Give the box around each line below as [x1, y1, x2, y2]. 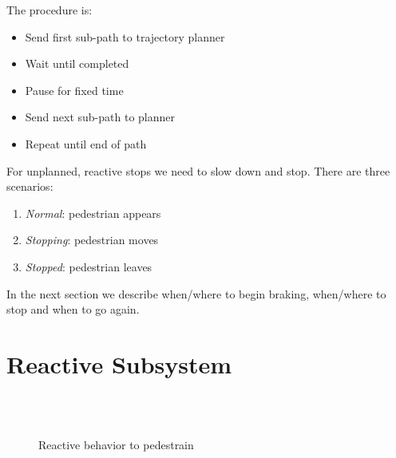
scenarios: [6, 178, 53, 195]
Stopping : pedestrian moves [25, 231, 159, 248]
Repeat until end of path [25, 135, 147, 152]
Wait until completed [25, 55, 129, 72]
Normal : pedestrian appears [25, 204, 161, 221]
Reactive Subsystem [6, 347, 232, 380]
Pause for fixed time [25, 81, 124, 98]
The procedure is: [6, 2, 93, 18]
